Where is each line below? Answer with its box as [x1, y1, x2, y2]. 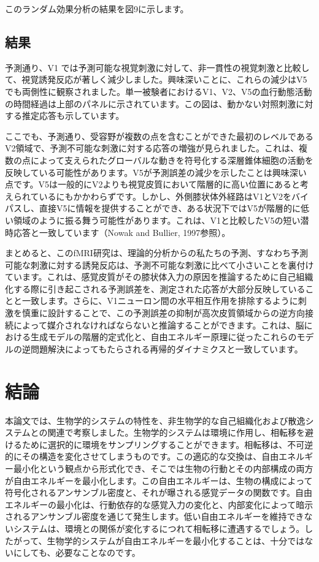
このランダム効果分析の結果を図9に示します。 [5, 2, 189, 15]
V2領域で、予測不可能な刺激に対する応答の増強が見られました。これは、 [5, 142, 299, 154]
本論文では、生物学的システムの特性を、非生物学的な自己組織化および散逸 [5, 414, 306, 427]
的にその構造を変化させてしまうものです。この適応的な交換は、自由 [5, 450, 279, 463]
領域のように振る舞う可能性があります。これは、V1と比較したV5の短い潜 [13, 213, 309, 226]
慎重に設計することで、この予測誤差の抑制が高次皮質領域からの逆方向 [21, 306, 306, 319]
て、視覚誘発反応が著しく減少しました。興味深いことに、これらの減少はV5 [5, 73, 307, 86]
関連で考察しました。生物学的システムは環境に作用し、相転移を [47, 426, 306, 439]
